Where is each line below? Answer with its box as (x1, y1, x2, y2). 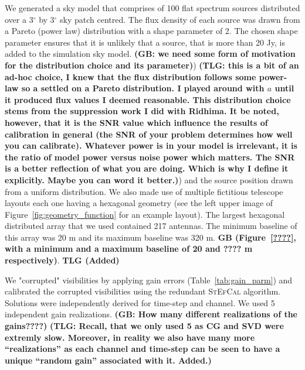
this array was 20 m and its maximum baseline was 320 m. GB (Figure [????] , (5, 231, 296, 243)
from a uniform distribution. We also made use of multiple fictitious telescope (5, 185, 283, 197)
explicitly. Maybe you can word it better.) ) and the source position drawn (5, 173, 293, 186)
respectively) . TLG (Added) (5, 254, 120, 266)
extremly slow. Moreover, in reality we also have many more (5, 331, 255, 343)
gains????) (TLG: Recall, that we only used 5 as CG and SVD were (5, 320, 284, 332)
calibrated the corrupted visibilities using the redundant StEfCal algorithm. (5, 285, 280, 297)
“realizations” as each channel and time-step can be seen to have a (5, 342, 280, 355)
